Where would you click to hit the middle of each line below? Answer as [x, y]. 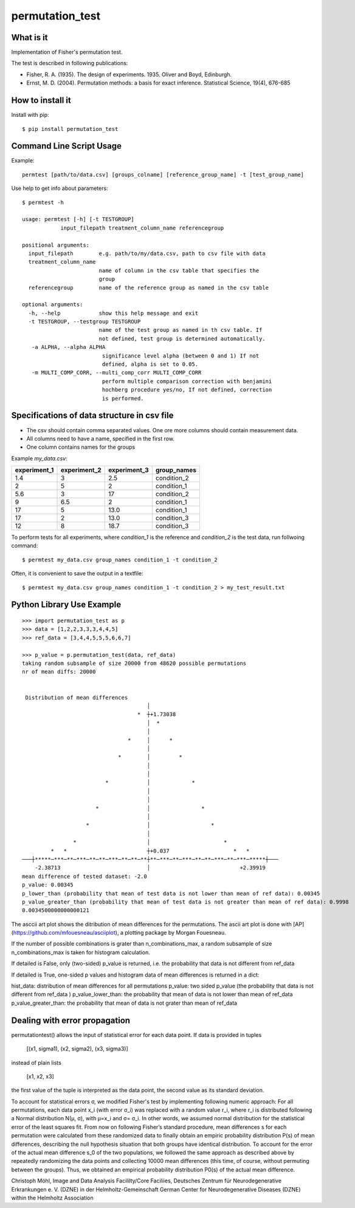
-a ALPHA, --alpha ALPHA [68, 347]
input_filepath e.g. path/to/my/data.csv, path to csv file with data [147, 253]
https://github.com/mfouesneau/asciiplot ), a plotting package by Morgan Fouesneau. [119, 933]
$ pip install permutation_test [70, 129]
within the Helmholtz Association [52, 1198]
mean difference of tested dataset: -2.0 [84, 876]
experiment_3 [129, 470]
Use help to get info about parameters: [60, 188]
